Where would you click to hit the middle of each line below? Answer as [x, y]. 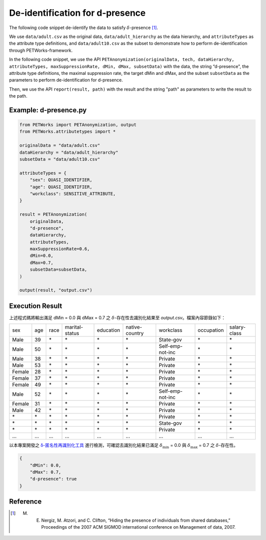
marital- [74, 327]
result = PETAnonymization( [53, 215]
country [135, 334]
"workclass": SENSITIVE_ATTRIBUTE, [73, 194]
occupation [211, 330]
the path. [18, 96]
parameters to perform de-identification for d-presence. [66, 80]
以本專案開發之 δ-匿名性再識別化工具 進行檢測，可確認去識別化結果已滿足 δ [86, 445]
